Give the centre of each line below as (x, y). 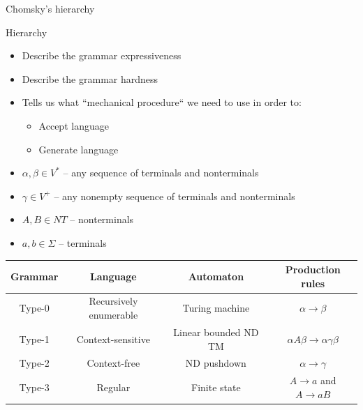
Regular (113, 387)
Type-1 (34, 339)
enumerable (113, 315)
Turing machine (216, 308)
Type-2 (34, 363)
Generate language (79, 149)
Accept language (74, 125)
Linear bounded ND (216, 332)
